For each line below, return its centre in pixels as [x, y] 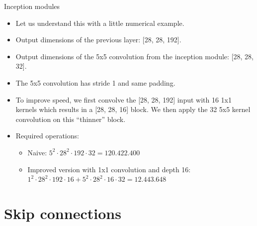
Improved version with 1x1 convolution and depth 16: [109, 169]
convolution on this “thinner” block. [71, 119]
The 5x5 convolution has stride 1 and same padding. [95, 82]
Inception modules [32, 6]
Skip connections [63, 213]
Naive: [37, 152]
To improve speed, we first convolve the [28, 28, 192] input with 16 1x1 [124, 99]
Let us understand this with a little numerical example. [100, 23]
